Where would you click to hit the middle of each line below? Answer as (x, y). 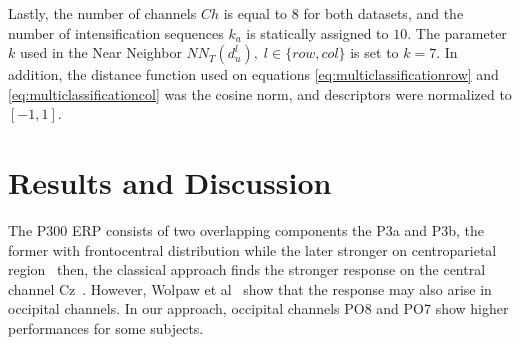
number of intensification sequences (116, 32)
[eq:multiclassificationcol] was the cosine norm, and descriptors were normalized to (260, 93)
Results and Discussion (170, 182)
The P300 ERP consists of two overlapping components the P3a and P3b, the (246, 230)
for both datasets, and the (383, 13)
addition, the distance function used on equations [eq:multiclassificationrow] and (253, 74)
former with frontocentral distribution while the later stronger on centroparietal (252, 249)
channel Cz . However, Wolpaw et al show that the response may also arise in (250, 288)
